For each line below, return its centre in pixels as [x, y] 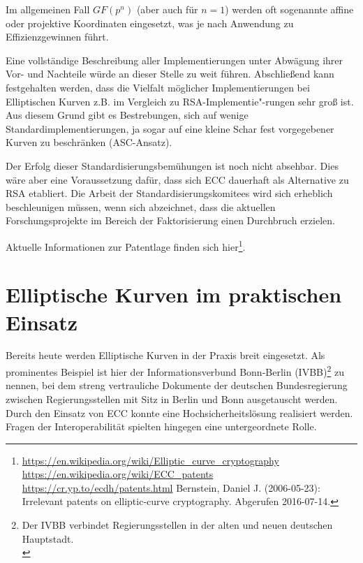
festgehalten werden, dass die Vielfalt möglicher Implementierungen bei [158, 87]
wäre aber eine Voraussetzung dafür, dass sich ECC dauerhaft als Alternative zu [177, 179]
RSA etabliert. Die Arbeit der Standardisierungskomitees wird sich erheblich [169, 193]
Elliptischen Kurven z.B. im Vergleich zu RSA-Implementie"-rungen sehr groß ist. [180, 101]
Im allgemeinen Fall [48, 9]
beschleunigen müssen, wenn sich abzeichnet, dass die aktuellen [141, 206]
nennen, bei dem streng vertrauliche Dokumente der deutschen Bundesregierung [177, 385]
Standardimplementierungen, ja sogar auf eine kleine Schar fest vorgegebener [170, 128]
